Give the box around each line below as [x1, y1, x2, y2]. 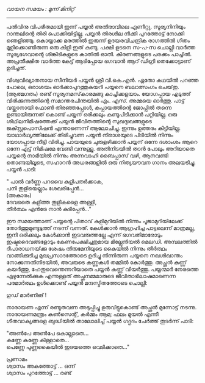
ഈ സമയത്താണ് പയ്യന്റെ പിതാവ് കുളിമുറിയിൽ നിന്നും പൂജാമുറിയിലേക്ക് [6, 218, 183, 224]
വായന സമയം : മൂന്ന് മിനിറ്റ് [6, 5, 75, 12]
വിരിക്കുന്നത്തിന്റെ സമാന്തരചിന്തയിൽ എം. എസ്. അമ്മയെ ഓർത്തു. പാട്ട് [6, 97, 185, 104]
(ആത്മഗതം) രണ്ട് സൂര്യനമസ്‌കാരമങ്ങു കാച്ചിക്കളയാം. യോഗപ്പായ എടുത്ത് [6, 90, 191, 97]
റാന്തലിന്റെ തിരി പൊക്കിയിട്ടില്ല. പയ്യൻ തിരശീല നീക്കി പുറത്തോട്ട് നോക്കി [6, 30, 185, 37]
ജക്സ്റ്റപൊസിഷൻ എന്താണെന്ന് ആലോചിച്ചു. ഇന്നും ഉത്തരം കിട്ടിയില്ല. [6, 124, 181, 132]
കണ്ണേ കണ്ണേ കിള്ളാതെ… [6, 337, 70, 343]
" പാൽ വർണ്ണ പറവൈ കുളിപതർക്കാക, [6, 178, 104, 185]
